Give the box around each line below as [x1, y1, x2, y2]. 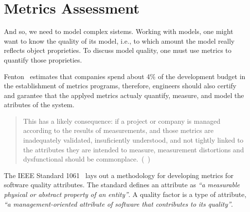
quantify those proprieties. [4, 54, 82, 65]
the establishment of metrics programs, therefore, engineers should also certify [4, 81, 236, 91]
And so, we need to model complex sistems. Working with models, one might [4, 26, 233, 36]
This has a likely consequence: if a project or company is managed [23, 115, 220, 126]
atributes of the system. [4, 99, 74, 110]
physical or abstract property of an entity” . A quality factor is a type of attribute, [4, 189, 247, 199]
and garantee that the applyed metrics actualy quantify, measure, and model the [4, 90, 244, 100]
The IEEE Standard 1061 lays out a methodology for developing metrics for [4, 170, 233, 180]
